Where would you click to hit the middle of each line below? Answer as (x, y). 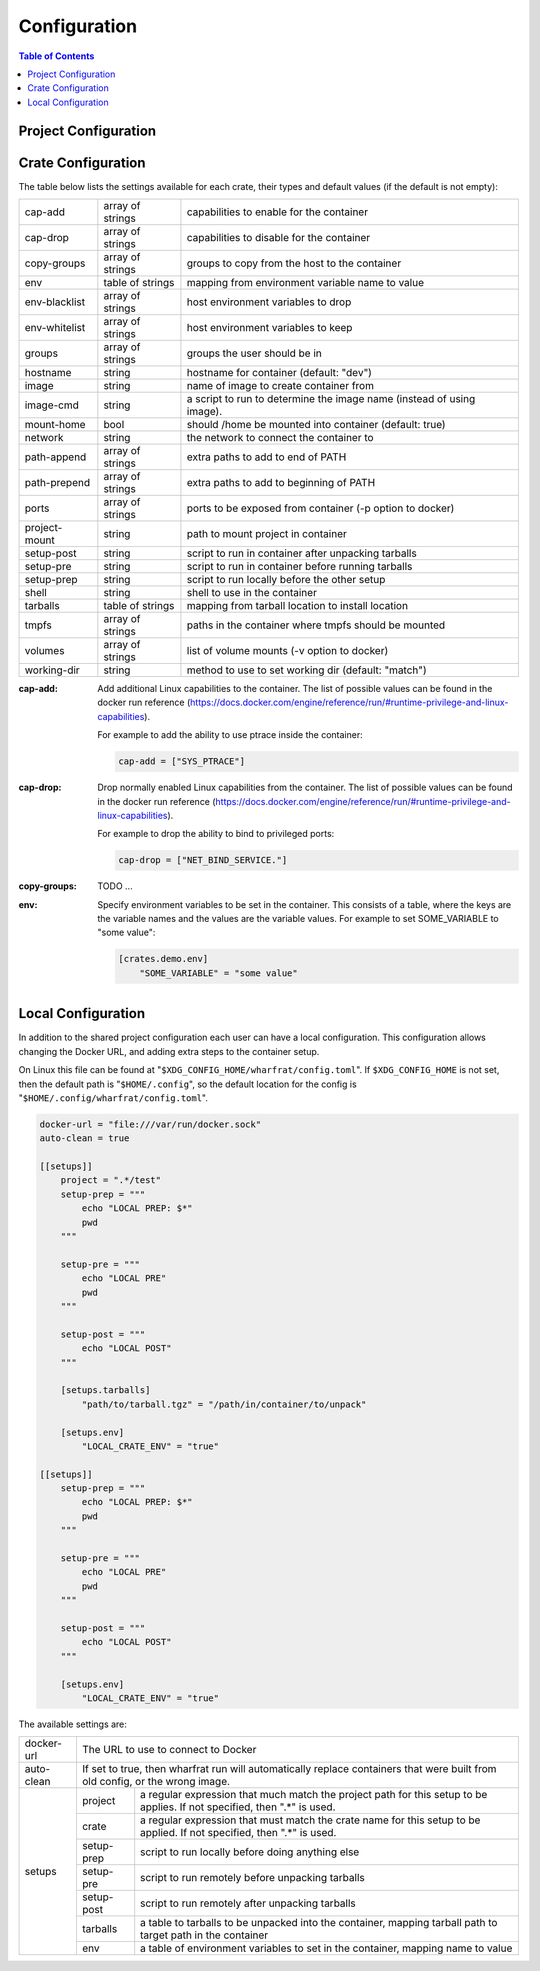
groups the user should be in (254, 353)
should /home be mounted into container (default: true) (316, 425)
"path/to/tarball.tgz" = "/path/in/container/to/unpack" (224, 1404)
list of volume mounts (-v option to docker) (287, 651)
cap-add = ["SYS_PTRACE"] (181, 761)
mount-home (55, 425)
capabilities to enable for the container (277, 212)
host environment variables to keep (269, 328)
